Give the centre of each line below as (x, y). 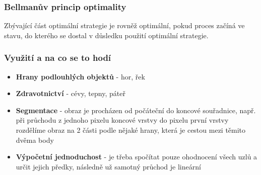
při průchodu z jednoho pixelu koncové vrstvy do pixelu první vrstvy (122, 120)
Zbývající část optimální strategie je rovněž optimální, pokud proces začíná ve (124, 25)
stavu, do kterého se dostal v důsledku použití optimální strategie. (106, 35)
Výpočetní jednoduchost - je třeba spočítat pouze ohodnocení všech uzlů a (137, 157)
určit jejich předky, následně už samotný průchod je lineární (108, 166)
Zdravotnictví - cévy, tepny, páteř (71, 93)
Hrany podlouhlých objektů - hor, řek (80, 76)
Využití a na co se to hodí (58, 58)
